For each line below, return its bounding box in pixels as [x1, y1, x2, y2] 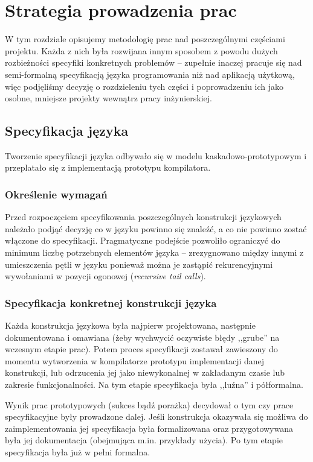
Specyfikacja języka [5, 121, 129, 140]
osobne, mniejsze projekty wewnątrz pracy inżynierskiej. [5, 92, 212, 104]
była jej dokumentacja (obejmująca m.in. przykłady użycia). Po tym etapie [5, 434, 283, 446]
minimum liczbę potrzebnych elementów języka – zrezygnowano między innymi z [5, 246, 304, 259]
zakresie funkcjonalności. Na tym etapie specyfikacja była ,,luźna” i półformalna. [5, 378, 303, 391]
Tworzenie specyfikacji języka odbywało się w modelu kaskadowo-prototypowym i [5, 149, 307, 162]
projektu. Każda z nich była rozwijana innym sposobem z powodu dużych [5, 44, 278, 57]
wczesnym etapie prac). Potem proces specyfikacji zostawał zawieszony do [5, 343, 278, 355]
